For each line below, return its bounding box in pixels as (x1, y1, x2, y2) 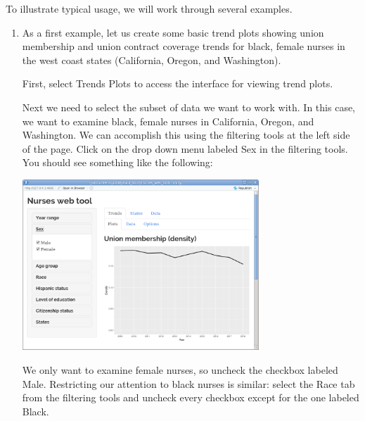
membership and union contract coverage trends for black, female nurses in (22, 39, 345, 54)
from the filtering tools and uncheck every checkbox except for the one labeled (22, 390, 359, 405)
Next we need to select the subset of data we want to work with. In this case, (22, 99, 356, 114)
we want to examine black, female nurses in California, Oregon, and (22, 113, 314, 128)
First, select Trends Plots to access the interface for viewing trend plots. (22, 76, 333, 91)
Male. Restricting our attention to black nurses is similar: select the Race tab (22, 376, 355, 391)
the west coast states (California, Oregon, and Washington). (22, 52, 281, 67)
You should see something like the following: (22, 155, 213, 170)
